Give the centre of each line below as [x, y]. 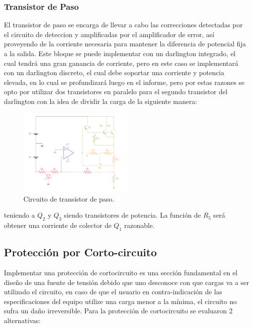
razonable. [139, 225]
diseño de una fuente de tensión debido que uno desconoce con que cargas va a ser [126, 282]
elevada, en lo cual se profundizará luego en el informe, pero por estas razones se [124, 82]
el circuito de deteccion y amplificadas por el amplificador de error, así [109, 34]
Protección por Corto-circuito [80, 252]
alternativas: [22, 320]
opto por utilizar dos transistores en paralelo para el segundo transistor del [116, 92]
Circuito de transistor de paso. [69, 198]
